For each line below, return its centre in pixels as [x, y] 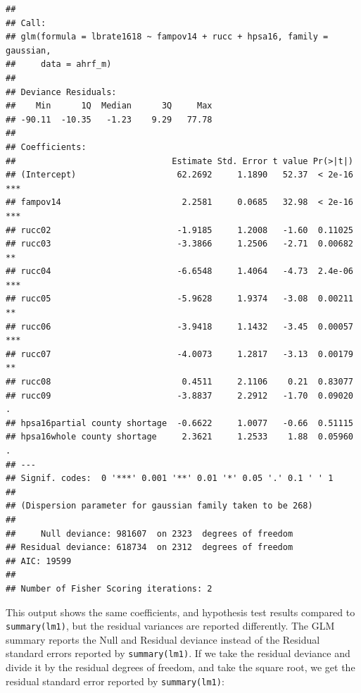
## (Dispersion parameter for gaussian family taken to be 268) [159, 506]
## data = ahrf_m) [59, 64]
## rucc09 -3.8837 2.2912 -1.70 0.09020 [179, 395]
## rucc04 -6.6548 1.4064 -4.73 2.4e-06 [179, 271]
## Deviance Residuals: [61, 92]
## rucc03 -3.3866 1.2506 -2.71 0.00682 [179, 244]
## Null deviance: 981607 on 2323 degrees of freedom [150, 533]
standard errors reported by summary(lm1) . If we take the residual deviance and [178, 653]
